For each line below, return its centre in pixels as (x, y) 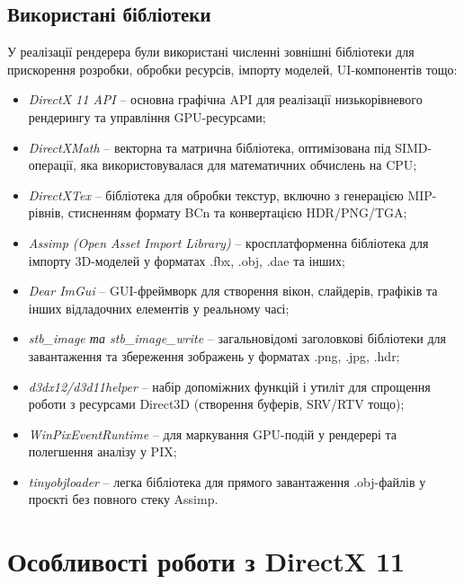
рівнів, (46, 212)
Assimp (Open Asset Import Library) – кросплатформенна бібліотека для (228, 242)
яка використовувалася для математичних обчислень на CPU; (249, 165)
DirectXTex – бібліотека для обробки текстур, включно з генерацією (216, 195)
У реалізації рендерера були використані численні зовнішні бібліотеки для (211, 52)
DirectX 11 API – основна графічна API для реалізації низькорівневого (225, 99)
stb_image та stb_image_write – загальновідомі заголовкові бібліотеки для (237, 338)
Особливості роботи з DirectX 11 (206, 561)
